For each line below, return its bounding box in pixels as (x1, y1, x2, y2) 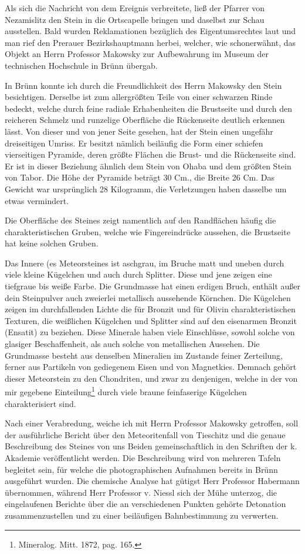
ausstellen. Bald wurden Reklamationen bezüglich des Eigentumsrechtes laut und (5, 25, 296, 37)
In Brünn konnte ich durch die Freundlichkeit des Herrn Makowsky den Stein (5, 79, 282, 91)
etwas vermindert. (5, 194, 69, 206)
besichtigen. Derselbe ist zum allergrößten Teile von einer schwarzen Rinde (5, 91, 273, 103)
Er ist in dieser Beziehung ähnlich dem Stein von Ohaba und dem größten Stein (5, 159, 292, 172)
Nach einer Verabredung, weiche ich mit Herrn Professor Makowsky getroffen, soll (5, 417, 299, 429)
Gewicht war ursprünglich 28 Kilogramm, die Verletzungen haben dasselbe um (5, 182, 287, 195)
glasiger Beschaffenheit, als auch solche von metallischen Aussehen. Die (5, 338, 260, 350)
